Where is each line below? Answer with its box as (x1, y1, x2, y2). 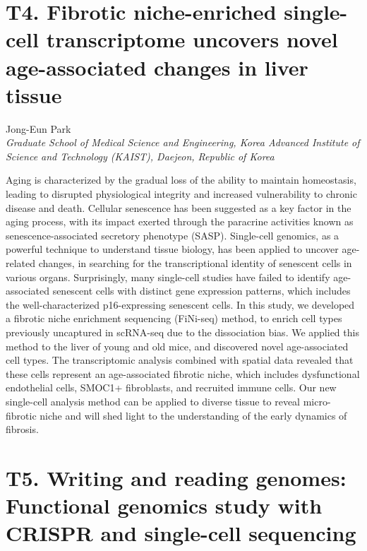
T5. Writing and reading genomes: (6, 463, 347, 492)
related (6, 256, 36, 271)
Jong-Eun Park (6, 121, 71, 136)
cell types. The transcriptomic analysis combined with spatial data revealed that (6, 352, 354, 367)
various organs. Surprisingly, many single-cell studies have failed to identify (6, 269, 330, 284)
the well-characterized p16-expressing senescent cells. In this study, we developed (6, 297, 355, 312)
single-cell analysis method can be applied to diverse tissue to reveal (6, 393, 301, 408)
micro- (303, 393, 331, 408)
